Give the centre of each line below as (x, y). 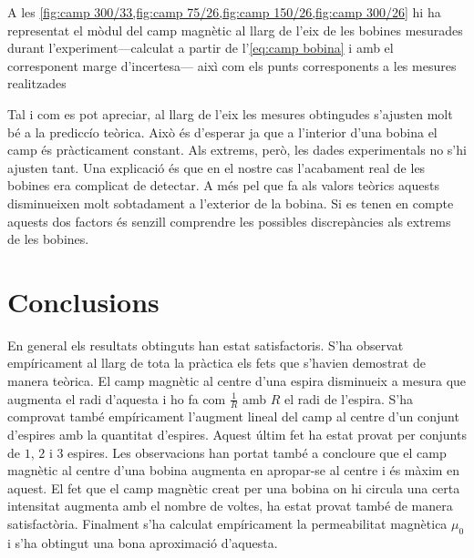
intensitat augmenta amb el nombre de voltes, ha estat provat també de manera (230, 506)
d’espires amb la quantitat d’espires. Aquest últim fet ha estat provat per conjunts (237, 435)
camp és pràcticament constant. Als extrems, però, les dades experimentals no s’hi (237, 150)
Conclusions (83, 301)
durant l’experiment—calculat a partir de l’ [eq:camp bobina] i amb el (201, 48)
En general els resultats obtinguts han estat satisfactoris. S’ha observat (206, 345)
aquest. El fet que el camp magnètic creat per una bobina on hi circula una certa (234, 487)
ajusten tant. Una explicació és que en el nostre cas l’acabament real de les (216, 167)
